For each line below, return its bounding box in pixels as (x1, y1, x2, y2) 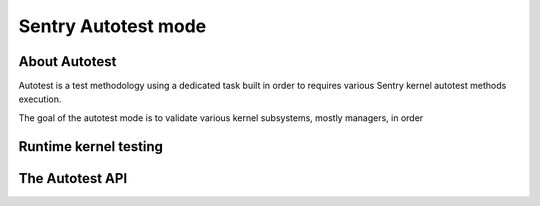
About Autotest (18, 53, 117, 70)
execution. (18, 93, 62, 105)
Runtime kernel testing (18, 138, 164, 155)
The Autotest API (18, 170, 128, 187)
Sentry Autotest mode (18, 15, 207, 37)
